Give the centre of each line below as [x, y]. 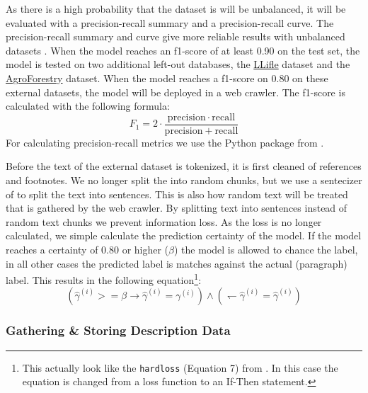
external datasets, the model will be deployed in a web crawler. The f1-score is [176, 92]
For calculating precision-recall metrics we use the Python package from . [165, 142]
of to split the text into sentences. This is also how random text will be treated [177, 194]
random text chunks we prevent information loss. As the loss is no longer [164, 221]
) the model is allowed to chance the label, [266, 249]
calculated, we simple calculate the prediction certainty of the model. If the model [184, 235]
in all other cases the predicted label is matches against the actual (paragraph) [177, 263]
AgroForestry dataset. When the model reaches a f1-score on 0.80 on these [167, 78]
